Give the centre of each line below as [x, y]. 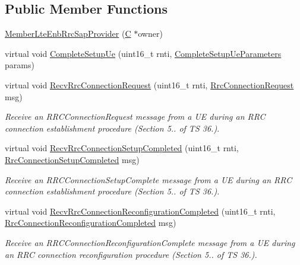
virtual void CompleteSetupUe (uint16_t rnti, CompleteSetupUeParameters [143, 53]
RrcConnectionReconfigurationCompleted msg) [91, 223]
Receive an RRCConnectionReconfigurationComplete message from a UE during [150, 242]
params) [20, 65]
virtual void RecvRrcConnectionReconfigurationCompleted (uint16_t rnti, [140, 211]
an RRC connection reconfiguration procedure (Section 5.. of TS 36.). [131, 254]
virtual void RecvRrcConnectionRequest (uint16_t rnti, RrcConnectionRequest [149, 84]
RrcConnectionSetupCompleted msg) [72, 159]
